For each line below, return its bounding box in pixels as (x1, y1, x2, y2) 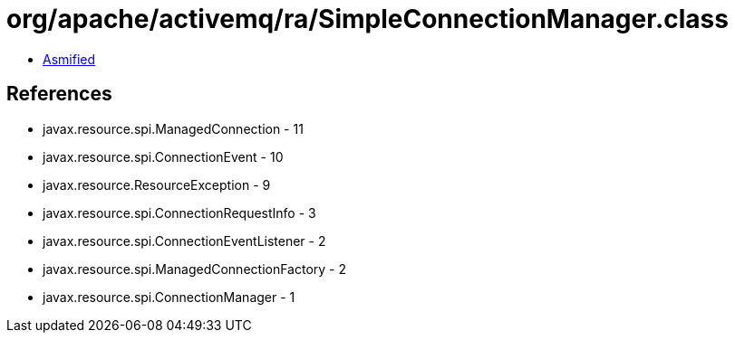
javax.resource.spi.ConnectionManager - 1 (43, 288, 295, 305)
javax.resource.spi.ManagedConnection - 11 (43, 120, 304, 137)
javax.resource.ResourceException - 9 (43, 176, 271, 193)
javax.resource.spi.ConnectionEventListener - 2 (43, 232, 326, 249)
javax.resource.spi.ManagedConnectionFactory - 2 (43, 260, 347, 277)
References (6, 82, 112, 106)
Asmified (43, 51, 96, 67)
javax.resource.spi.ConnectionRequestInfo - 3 (43, 204, 316, 221)
